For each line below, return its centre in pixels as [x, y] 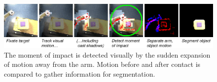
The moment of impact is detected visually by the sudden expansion [107, 54]
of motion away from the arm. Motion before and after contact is [102, 64]
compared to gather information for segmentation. [80, 73]
